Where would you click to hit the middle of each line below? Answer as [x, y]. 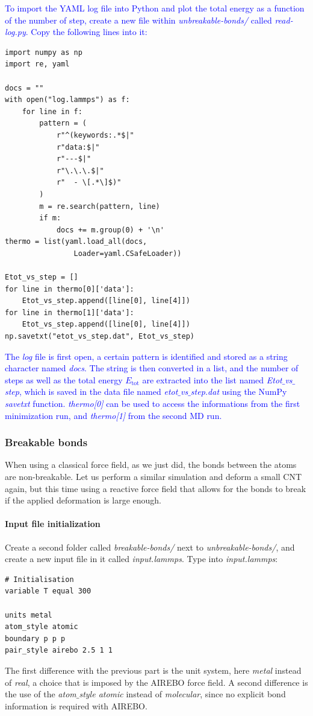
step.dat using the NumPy [239, 392]
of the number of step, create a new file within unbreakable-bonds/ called [138, 20]
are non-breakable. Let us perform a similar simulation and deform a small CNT [153, 476]
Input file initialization [53, 524]
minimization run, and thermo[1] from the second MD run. [113, 415]
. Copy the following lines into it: [86, 32]
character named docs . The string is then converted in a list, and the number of [152, 368]
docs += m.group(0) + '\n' [110, 230]
